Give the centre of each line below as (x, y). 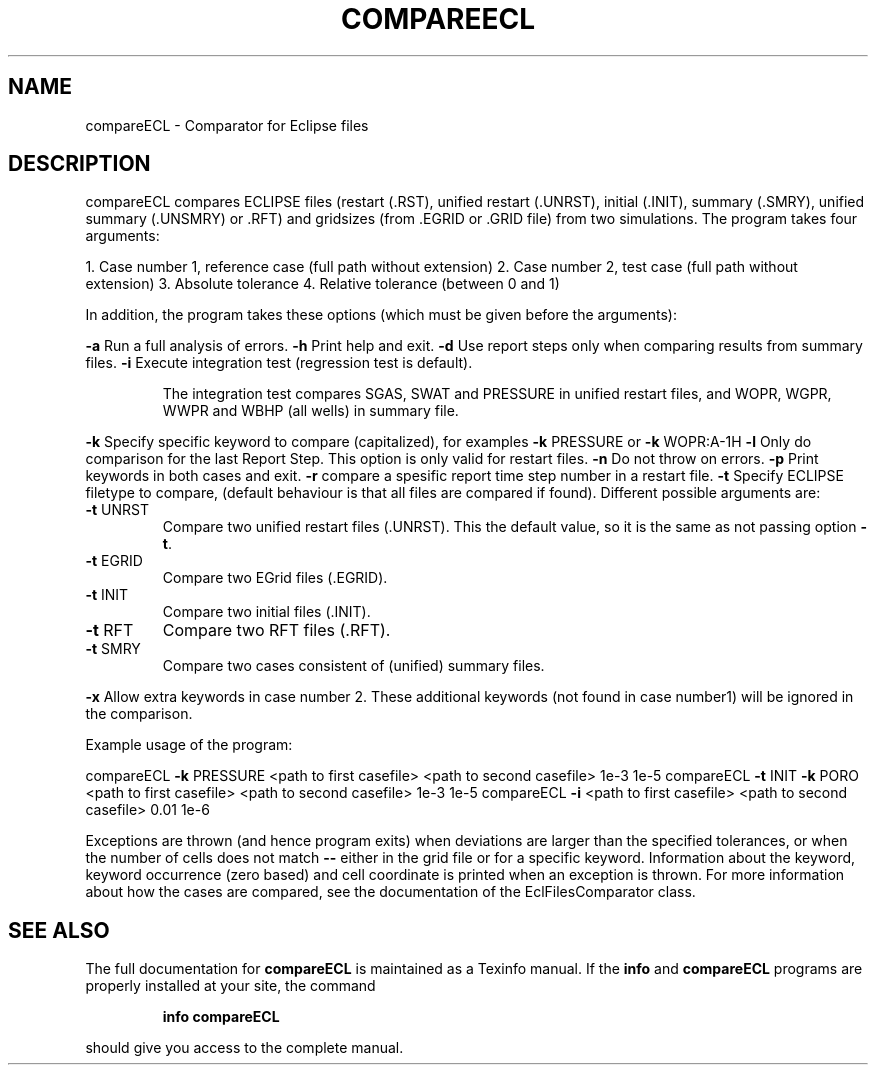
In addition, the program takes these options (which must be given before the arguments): (381, 315)
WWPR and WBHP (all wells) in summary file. (310, 411)
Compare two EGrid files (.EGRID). (275, 578)
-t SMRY (113, 649)
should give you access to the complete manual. (244, 1048)
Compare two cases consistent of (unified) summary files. (353, 666)
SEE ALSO (59, 930)
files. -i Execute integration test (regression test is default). (279, 363)
